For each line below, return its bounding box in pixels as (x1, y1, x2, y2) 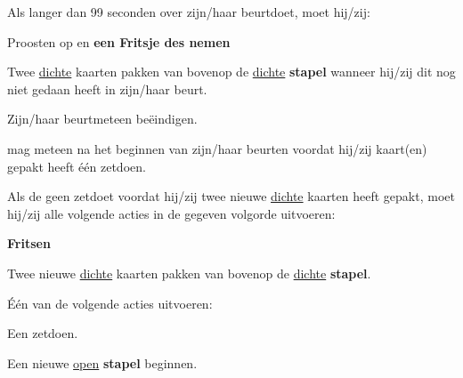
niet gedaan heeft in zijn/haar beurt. (7, 79, 207, 98)
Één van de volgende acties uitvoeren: (7, 294, 213, 312)
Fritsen (7, 234, 51, 253)
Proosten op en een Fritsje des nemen (7, 32, 231, 51)
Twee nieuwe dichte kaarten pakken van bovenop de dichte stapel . (7, 263, 371, 282)
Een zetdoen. (7, 324, 78, 342)
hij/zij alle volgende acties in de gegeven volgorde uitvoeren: (7, 204, 336, 222)
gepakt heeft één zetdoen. (7, 157, 146, 175)
